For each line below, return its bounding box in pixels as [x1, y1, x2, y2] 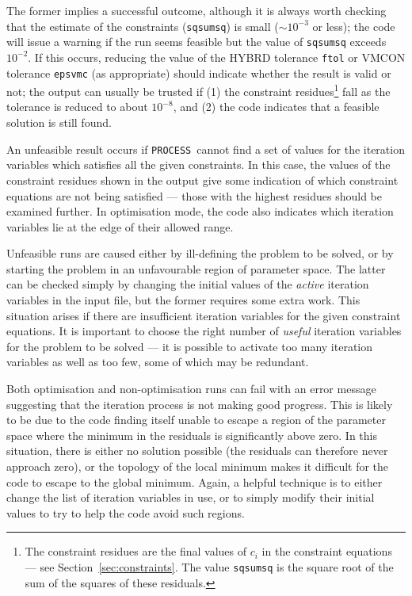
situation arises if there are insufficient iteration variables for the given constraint [6, 307, 401, 323]
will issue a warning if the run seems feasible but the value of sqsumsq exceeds [6, 33, 387, 50]
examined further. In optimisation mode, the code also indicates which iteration [6, 203, 394, 220]
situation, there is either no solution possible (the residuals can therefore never [6, 442, 388, 459]
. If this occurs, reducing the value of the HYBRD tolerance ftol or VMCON [28, 48, 406, 65]
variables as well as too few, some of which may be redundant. [6, 353, 309, 370]
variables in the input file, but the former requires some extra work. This [6, 292, 360, 308]
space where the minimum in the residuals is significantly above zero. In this [6, 426, 377, 443]
